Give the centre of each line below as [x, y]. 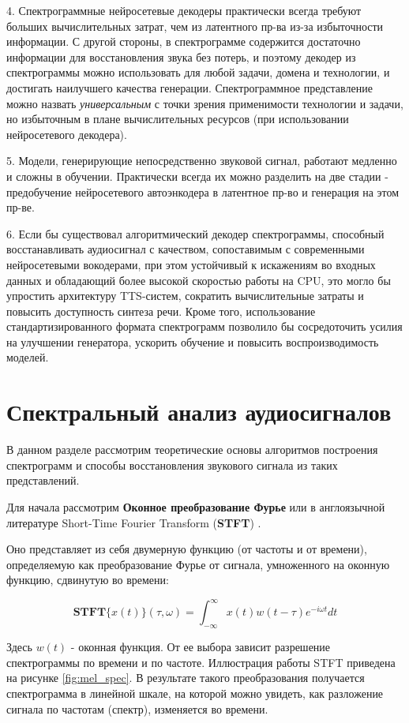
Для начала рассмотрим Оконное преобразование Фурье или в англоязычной [196, 506]
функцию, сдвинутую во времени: [88, 580]
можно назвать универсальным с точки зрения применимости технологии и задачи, [205, 103]
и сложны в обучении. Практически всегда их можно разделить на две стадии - [197, 176]
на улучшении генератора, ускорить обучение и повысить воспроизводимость [193, 341]
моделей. [28, 357]
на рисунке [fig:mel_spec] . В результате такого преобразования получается [186, 678]
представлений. [43, 480]
